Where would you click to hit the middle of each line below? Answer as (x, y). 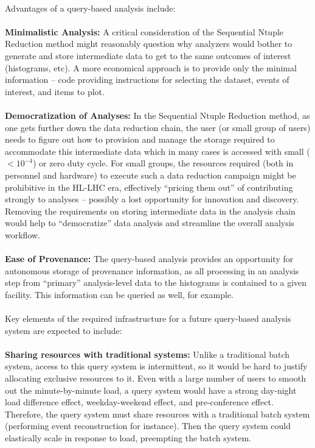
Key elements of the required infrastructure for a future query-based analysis (148, 318)
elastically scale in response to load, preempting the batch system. (128, 437)
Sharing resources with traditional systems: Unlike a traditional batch (147, 354)
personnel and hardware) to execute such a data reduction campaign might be (151, 175)
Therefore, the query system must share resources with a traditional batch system (157, 414)
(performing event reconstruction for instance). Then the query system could (148, 426)
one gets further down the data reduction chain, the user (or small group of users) (158, 127)
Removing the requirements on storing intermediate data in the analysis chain (150, 211)
